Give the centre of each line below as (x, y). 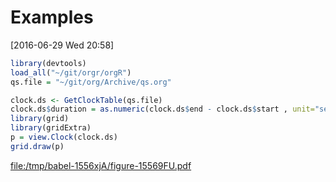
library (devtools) (48, 63)
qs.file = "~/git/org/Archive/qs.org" (91, 82)
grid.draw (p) (37, 146)
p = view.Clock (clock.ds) (64, 137)
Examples (52, 17)
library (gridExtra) (51, 128)
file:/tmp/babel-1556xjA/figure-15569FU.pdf (101, 165)
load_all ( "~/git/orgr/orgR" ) (71, 72)
